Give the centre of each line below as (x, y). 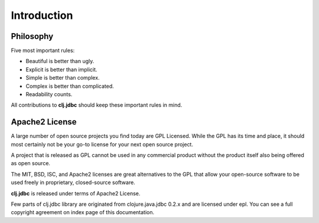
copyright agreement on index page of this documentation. (83, 212)
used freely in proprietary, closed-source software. (73, 182)
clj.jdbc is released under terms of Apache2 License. (76, 193)
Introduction (42, 15)
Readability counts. (49, 94)
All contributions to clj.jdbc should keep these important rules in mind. (97, 105)
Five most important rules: (43, 51)
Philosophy (32, 36)
